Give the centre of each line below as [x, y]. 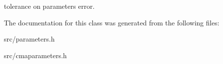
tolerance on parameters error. [49, 6]
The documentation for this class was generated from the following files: [112, 22]
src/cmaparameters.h [35, 55]
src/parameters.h [29, 39]
